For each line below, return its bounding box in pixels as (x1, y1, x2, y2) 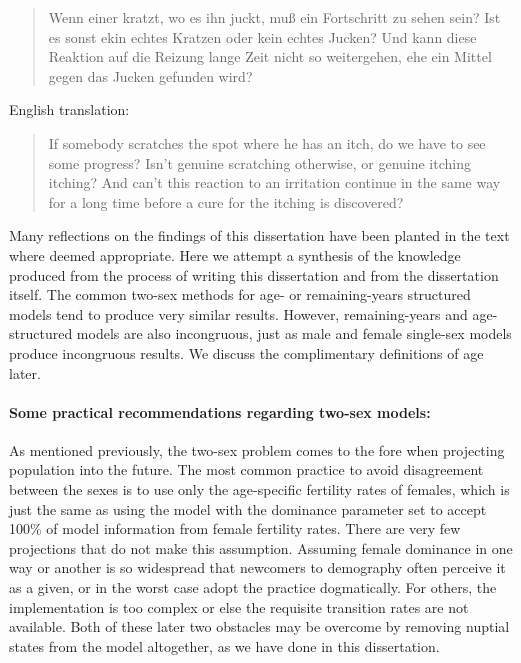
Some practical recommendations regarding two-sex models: (9, 401, 431, 422)
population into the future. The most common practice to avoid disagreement (9, 459, 484, 480)
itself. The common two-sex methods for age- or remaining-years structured (9, 284, 471, 305)
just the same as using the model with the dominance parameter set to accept (9, 498, 487, 519)
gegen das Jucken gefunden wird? (48, 65, 253, 86)
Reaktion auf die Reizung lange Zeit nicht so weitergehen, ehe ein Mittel (48, 46, 492, 67)
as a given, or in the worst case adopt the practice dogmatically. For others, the (9, 577, 497, 598)
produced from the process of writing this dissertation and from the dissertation (9, 264, 499, 285)
